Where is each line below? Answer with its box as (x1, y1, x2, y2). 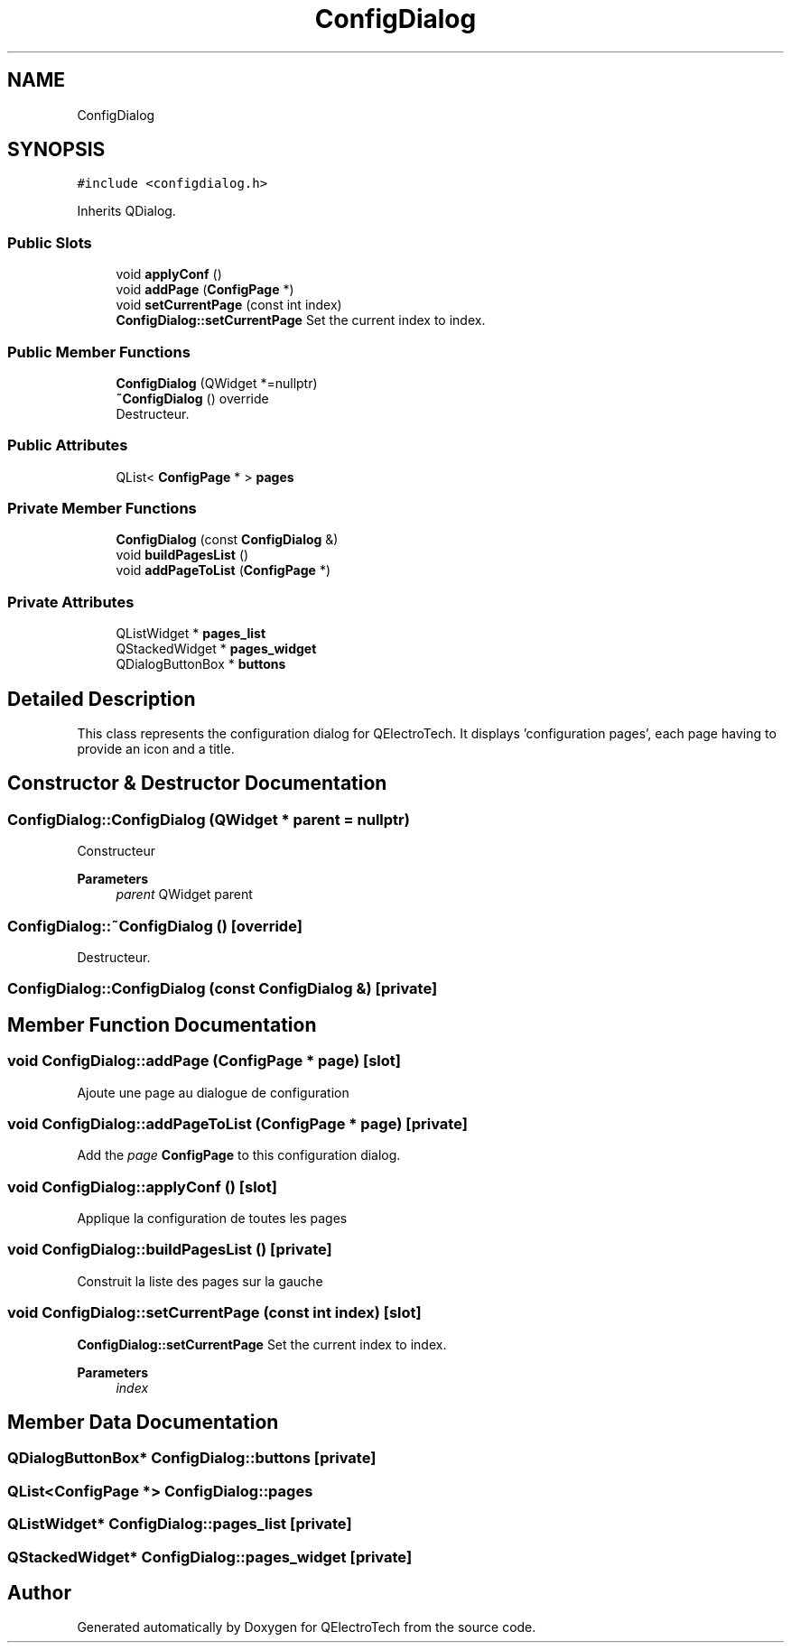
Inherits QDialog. (77, 203, 176, 219)
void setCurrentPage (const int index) (116, 297, 342, 313)
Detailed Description (7, 687, 196, 710)
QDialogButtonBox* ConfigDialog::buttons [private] (7, 1449, 377, 1468)
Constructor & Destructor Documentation (7, 772, 387, 795)
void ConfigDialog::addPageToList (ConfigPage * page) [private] (7, 1114, 468, 1133)
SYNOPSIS (7, 138, 106, 162)
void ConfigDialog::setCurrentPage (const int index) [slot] (7, 1303, 422, 1322)
